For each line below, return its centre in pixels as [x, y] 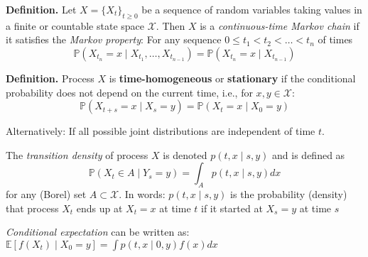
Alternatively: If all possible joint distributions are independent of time [161, 131]
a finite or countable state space [75, 25]
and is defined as [309, 154]
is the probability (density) [289, 194]
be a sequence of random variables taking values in [252, 9]
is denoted [185, 154]
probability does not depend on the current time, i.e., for [129, 92]
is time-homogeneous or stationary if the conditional [232, 78]
